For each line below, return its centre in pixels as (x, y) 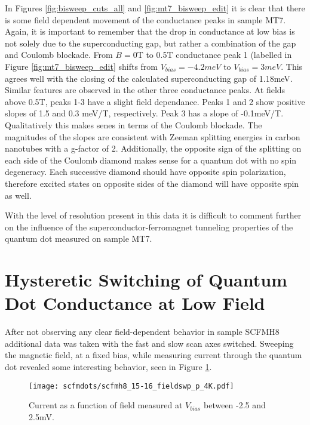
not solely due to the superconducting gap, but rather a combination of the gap (151, 43)
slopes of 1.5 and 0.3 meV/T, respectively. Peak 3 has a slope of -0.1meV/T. (144, 113)
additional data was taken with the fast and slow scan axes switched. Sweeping (149, 343)
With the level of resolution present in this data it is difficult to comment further (153, 215)
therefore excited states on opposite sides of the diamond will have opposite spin (152, 183)
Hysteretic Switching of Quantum (146, 280)
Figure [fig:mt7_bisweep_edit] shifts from (82, 66)
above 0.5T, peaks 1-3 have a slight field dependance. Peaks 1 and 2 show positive (155, 101)
